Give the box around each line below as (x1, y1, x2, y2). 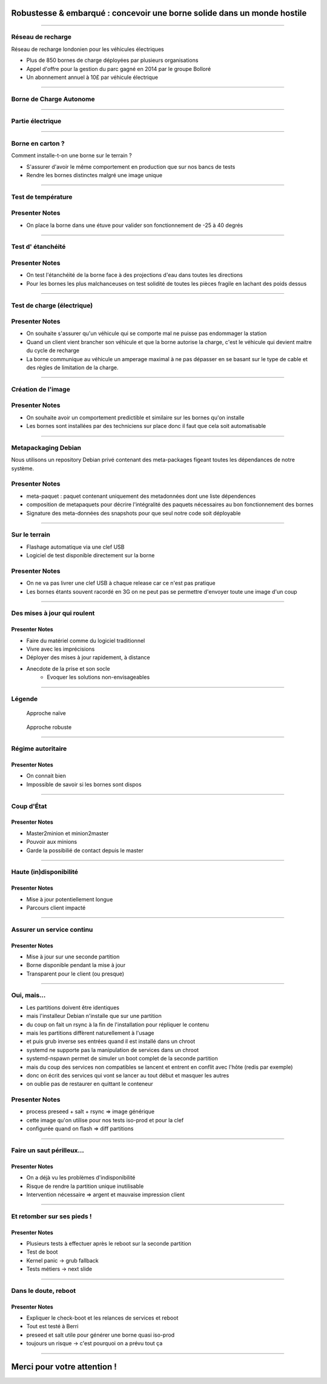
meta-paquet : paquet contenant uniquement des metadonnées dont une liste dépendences (26, 492, 256, 500)
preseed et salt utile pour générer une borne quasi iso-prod (26, 1331, 175, 1338)
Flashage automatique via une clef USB (26, 543, 125, 551)
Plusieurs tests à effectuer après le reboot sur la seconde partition (26, 1240, 192, 1247)
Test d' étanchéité (11, 243, 66, 251)
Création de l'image (11, 385, 71, 393)
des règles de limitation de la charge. (26, 364, 119, 371)
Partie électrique (11, 117, 62, 126)
